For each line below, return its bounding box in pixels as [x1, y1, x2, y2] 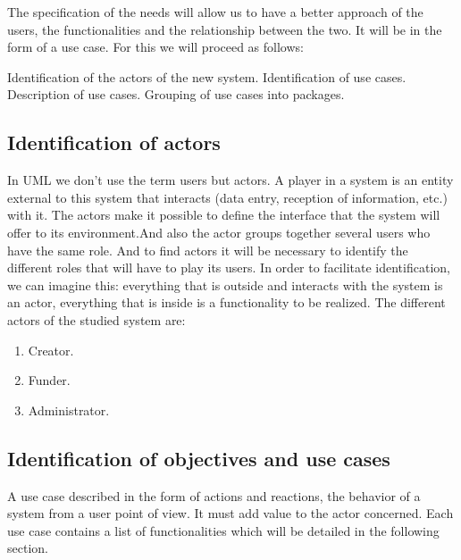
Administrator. [28, 400, 110, 419]
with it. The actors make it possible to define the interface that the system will [7, 205, 440, 224]
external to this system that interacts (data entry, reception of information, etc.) [7, 188, 448, 206]
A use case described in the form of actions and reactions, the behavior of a [7, 486, 421, 505]
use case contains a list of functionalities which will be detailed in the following [7, 521, 440, 539]
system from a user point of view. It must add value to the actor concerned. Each [7, 504, 454, 522]
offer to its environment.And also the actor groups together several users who [7, 222, 431, 241]
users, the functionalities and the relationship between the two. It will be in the [7, 20, 442, 38]
